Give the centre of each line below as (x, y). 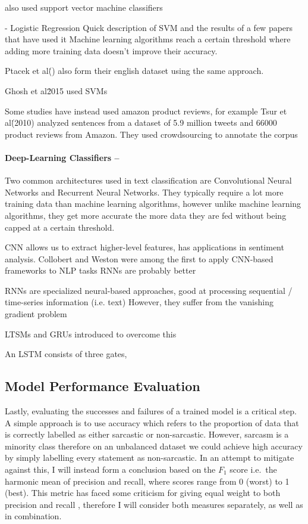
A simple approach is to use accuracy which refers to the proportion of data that (152, 422)
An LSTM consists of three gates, (66, 354)
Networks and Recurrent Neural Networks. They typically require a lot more (144, 192)
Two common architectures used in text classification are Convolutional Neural (148, 180)
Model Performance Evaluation (103, 386)
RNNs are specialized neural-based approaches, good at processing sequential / (149, 290)
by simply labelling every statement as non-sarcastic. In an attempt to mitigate (150, 458)
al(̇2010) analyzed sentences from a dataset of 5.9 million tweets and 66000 (141, 123)
